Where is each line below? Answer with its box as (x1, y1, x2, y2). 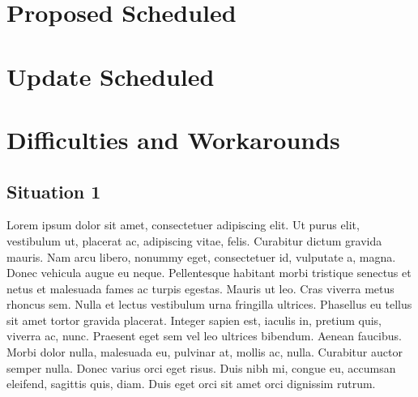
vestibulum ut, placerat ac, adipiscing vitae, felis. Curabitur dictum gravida (6, 232, 382, 249)
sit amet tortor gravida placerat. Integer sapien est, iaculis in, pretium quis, (6, 311, 382, 328)
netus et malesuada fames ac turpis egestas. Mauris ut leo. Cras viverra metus (6, 280, 395, 297)
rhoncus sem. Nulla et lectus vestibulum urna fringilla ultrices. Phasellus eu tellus (6, 296, 412, 313)
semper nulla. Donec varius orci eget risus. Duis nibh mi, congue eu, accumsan (6, 359, 396, 376)
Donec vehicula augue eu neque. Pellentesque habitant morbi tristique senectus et (6, 264, 412, 281)
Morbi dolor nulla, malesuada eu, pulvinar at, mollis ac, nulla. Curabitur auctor (6, 344, 403, 361)
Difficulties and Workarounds (6, 122, 340, 156)
